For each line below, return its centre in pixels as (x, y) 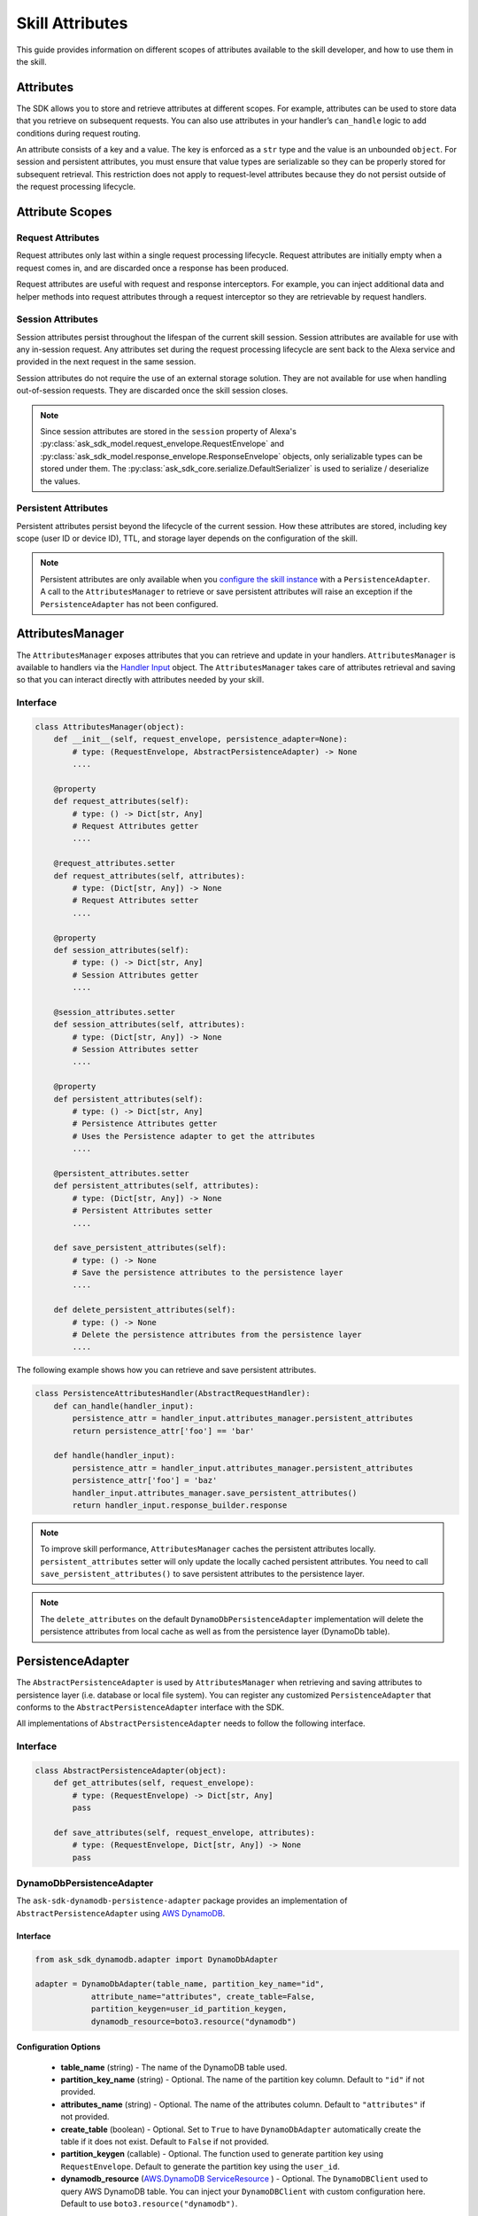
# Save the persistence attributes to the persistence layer (208, 1273)
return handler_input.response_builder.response (180, 1505)
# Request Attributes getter (135, 826)
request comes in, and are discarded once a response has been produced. (153, 268)
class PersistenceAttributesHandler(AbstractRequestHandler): (173, 1393)
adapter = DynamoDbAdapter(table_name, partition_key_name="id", (180, 1984)
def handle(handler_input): (115, 1455)
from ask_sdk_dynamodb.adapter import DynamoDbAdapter (156, 1959)
